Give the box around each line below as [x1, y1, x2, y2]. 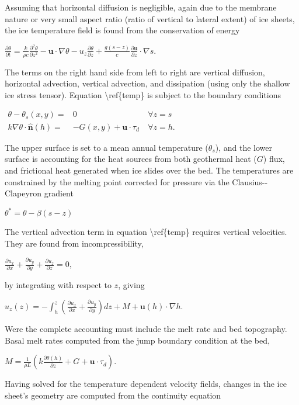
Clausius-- [232, 175, 268, 188]
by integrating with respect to [5, 279, 112, 291]
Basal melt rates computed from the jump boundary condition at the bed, [5, 334, 270, 346]
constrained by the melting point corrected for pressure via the [5, 175, 230, 188]
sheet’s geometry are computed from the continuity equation [5, 389, 221, 401]
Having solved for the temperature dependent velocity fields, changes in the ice [5, 378, 287, 390]
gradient [44, 187, 74, 199]
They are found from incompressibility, [5, 237, 144, 249]
